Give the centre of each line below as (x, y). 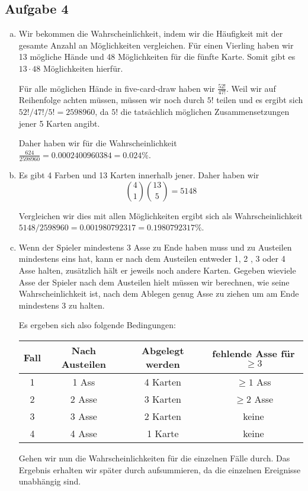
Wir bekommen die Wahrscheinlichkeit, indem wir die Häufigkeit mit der (151, 33)
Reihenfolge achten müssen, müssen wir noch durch (112, 100)
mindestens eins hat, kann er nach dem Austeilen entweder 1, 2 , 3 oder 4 (152, 259)
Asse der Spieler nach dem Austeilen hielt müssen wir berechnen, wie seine (154, 282)
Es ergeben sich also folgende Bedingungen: (97, 325)
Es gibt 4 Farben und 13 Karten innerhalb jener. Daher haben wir (139, 175)
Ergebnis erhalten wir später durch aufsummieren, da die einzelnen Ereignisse (160, 469)
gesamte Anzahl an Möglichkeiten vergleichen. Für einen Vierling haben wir (156, 45)
